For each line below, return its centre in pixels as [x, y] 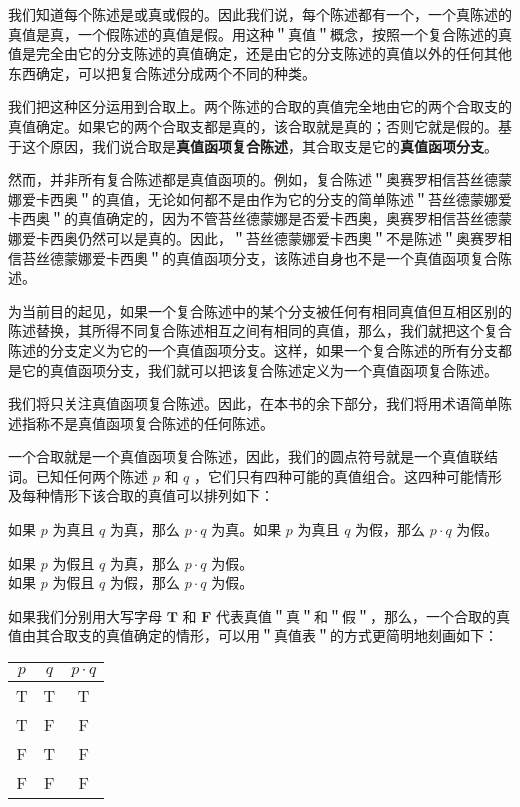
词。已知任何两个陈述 [78, 475]
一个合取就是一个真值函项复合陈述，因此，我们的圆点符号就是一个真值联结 [253, 456]
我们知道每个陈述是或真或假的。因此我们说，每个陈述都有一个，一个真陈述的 [260, 14]
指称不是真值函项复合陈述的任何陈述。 [147, 422]
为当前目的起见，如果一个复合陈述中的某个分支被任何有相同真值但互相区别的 [260, 310]
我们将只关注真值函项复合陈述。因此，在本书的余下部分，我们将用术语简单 [253, 403]
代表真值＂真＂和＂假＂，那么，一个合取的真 [363, 615]
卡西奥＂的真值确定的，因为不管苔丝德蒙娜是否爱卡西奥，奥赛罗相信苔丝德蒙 [260, 218]
